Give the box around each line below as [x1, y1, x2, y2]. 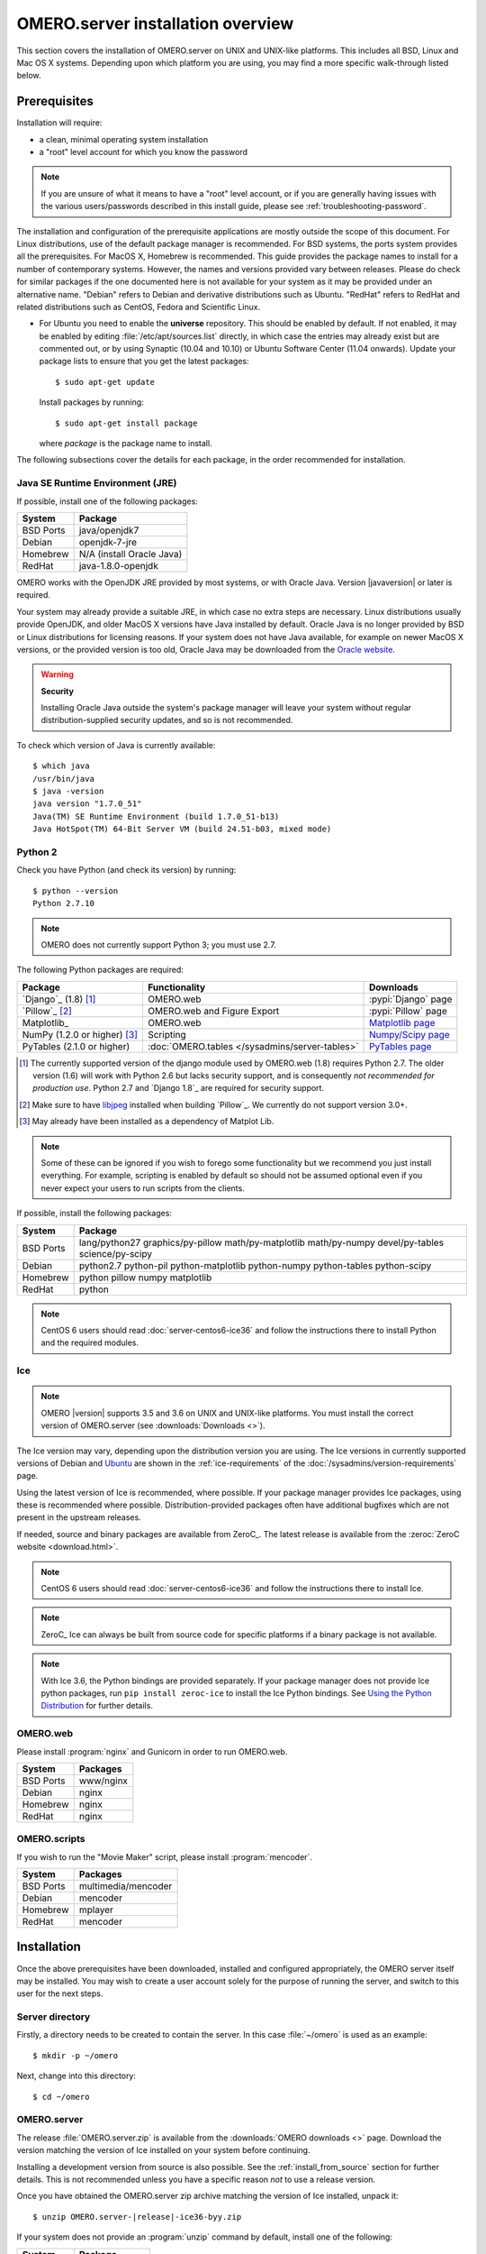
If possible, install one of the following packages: [16, 496, 198, 507]
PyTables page [369, 1040, 432, 1052]
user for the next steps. [16, 1988, 103, 1999]
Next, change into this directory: [16, 2070, 137, 2082]
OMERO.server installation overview [16, 14, 294, 33]
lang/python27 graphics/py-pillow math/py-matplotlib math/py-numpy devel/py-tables [78, 1236, 445, 1249]
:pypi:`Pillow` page [369, 1004, 447, 1017]
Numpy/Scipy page [369, 1028, 450, 1040]
